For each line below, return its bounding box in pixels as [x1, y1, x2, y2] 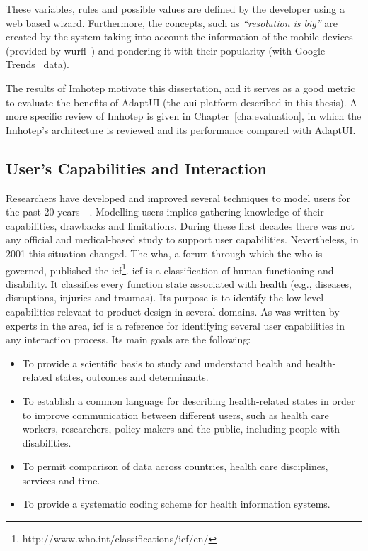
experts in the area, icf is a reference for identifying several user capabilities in [6, 318, 345, 333]
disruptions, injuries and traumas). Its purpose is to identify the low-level [6, 290, 324, 305]
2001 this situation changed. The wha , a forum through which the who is [6, 245, 323, 260]
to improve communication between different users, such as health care [22, 407, 329, 422]
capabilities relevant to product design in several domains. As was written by [6, 304, 340, 318]
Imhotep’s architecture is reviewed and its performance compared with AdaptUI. [6, 122, 356, 137]
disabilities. [22, 435, 71, 450]
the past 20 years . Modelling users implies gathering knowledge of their [6, 204, 324, 219]
